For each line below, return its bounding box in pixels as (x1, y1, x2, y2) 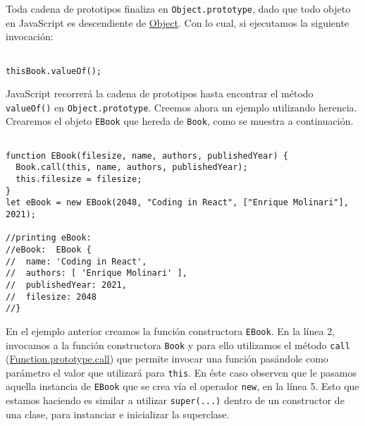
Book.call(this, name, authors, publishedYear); (16, 162, 248, 173)
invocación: (6, 29, 54, 44)
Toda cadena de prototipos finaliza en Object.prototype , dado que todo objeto (6, 1, 351, 16)
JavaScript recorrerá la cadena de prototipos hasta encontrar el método (6, 86, 314, 101)
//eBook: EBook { (6, 244, 92, 255)
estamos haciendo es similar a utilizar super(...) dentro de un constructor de (6, 393, 345, 408)
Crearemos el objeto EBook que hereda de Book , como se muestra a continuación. (6, 114, 354, 128)
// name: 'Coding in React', (6, 256, 147, 267)
